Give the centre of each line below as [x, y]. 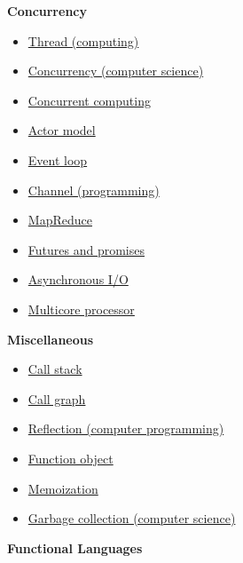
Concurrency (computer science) [116, 71]
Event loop [58, 159]
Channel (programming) [94, 190]
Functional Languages [75, 547]
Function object [71, 458]
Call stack [55, 369]
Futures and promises [86, 249]
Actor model [62, 130]
